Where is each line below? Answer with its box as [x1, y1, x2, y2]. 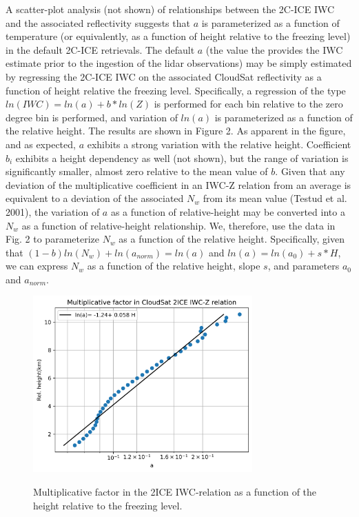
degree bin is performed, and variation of [6, 110, 178, 124]
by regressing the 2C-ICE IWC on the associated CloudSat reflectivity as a [6, 69, 322, 83]
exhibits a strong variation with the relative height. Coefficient [87, 136, 351, 151]
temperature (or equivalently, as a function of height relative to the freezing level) [6, 29, 351, 43]
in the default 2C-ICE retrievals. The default [6, 42, 195, 57]
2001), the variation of [6, 204, 100, 219]
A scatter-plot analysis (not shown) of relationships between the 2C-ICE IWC [6, 2, 335, 16]
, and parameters [267, 258, 340, 273]
